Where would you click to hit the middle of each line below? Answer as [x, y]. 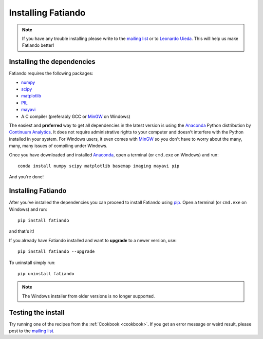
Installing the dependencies [52, 62]
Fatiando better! [38, 45]
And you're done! [26, 177]
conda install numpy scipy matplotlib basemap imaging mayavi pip [99, 166]
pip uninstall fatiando [46, 273]
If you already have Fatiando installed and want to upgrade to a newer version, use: [93, 240]
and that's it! [21, 231]
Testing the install [37, 312]
